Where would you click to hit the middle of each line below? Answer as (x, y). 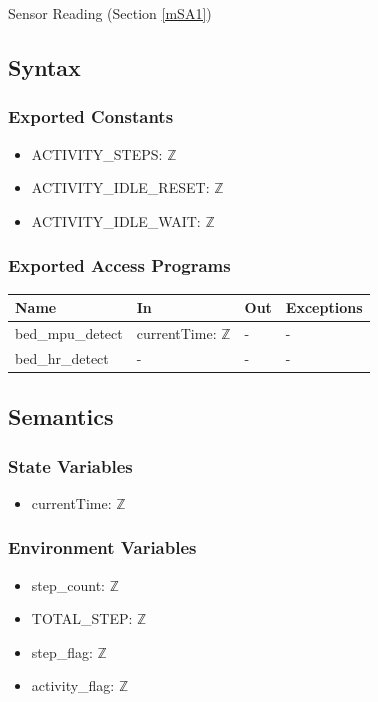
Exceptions (324, 307)
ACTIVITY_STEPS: (97, 153)
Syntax (44, 66)
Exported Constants (91, 116)
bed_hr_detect (62, 357)
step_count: (68, 584)
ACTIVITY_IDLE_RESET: (120, 187)
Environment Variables (102, 547)
